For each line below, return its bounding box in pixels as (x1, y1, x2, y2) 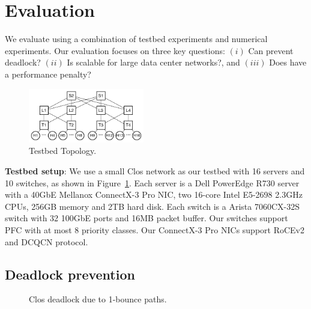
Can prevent (248, 44, 294, 57)
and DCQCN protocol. (5, 235, 88, 248)
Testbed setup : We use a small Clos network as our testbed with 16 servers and (5, 165, 305, 177)
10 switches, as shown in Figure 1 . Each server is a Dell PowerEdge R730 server (5, 176, 300, 189)
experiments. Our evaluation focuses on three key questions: (5, 44, 225, 57)
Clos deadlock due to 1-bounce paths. (29, 293, 167, 305)
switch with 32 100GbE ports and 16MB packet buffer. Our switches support (5, 212, 288, 224)
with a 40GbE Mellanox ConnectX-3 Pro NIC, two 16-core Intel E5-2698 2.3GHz (5, 188, 303, 201)
